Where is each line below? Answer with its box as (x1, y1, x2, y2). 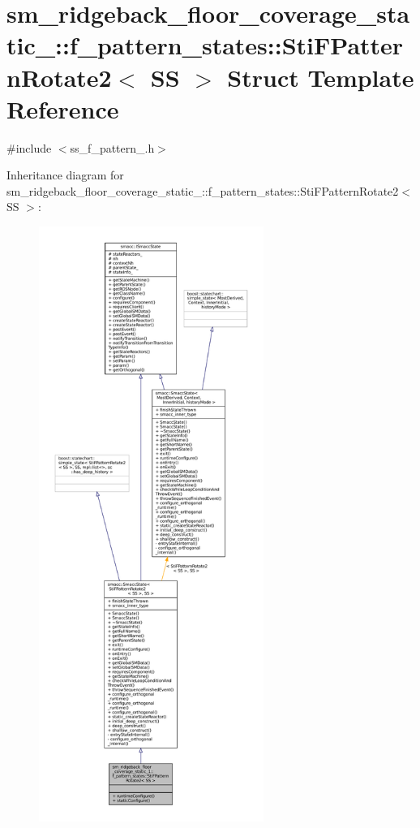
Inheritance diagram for (6, 166, 124, 183)
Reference (6, 92, 119, 125)
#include (6, 139, 52, 156)
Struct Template (227, 60, 414, 93)
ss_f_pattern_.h (70, 139, 155, 156)
